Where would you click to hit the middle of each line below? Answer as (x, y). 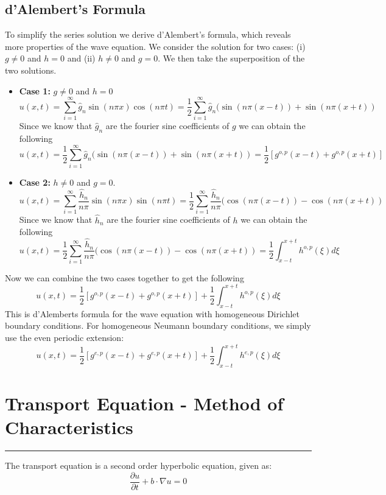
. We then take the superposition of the (231, 58)
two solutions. (31, 70)
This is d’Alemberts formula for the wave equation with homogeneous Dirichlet (153, 313)
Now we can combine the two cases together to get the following (125, 277)
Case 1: (35, 90)
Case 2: (35, 182)
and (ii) (81, 58)
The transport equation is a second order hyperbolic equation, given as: (139, 465)
